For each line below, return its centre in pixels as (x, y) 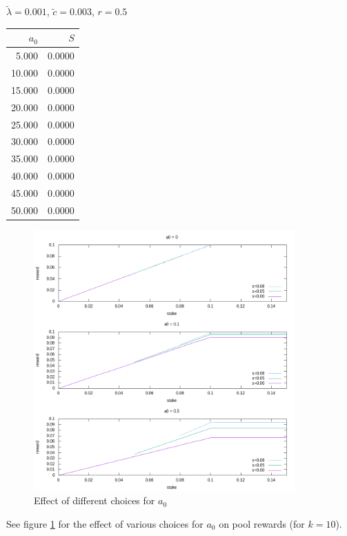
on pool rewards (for (262, 523)
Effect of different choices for (95, 500)
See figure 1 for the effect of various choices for (105, 523)
